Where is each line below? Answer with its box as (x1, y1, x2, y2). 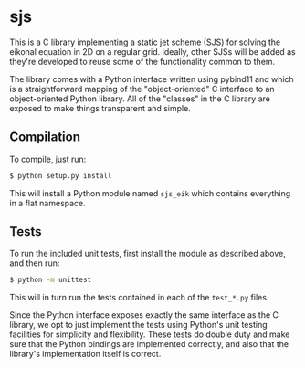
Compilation (9, 130, 80, 145)
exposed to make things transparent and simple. (9, 102, 192, 113)
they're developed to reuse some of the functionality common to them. (9, 56, 276, 67)
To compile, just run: (9, 153, 87, 164)
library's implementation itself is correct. (9, 349, 162, 360)
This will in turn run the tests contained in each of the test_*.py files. (9, 292, 269, 303)
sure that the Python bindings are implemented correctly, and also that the (9, 339, 289, 350)
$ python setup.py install (9, 171, 112, 180)
